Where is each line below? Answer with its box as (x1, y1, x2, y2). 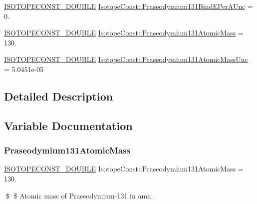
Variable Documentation (4, 117, 133, 133)
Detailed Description (4, 88, 113, 103)
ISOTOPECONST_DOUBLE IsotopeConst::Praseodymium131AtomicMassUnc (4, 54, 248, 64)
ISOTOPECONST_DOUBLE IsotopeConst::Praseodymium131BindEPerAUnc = (4, 1, 253, 11)
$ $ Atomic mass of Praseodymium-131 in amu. (5, 190, 153, 200)
